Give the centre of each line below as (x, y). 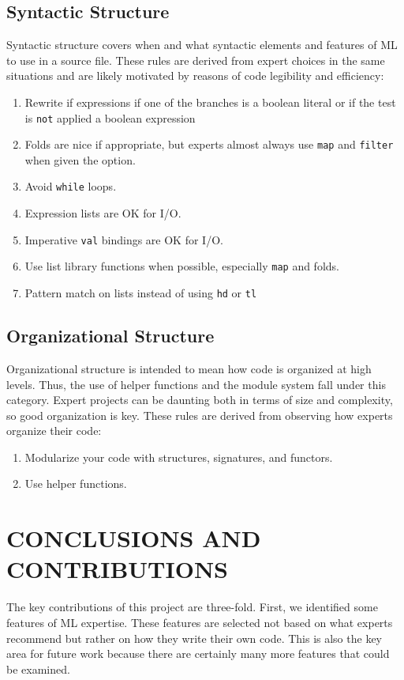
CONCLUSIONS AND (134, 538)
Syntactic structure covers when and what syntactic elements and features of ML (202, 45)
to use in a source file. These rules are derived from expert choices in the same (196, 60)
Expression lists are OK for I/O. (103, 213)
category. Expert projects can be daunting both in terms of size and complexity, (200, 400)
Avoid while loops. (71, 186)
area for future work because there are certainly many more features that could (198, 654)
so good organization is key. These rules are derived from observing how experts (200, 415)
